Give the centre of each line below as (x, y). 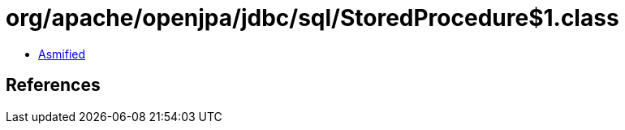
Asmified (62, 54)
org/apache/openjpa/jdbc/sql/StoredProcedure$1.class (312, 18)
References (53, 85)
